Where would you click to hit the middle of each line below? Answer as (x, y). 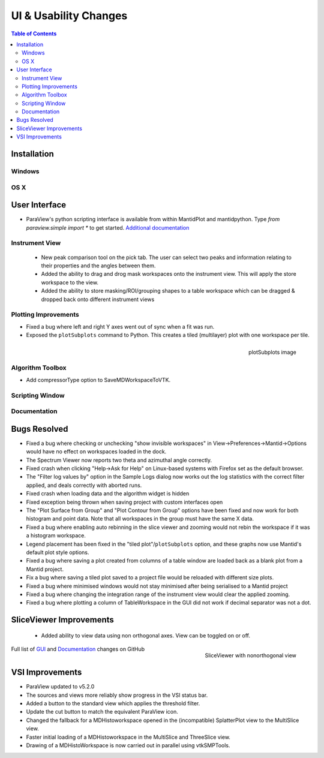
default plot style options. (58, 552)
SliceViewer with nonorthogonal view (250, 655)
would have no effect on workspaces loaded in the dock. (96, 452)
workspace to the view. (70, 282)
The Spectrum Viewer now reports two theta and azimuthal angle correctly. (119, 460)
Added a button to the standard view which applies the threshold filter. (113, 703)
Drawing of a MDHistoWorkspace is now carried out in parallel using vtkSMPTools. (128, 745)
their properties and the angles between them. (98, 266)
